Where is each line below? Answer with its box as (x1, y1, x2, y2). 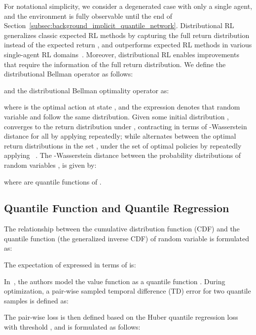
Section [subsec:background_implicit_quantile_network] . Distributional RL (4, 20, 234, 31)
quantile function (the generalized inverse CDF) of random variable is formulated (4, 233, 249, 243)
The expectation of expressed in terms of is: (4, 260, 136, 270)
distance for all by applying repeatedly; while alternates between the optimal (4, 131, 236, 141)
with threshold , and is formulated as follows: (4, 322, 141, 332)
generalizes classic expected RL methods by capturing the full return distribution (4, 30, 250, 40)
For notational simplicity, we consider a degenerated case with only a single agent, (4, 1, 253, 11)
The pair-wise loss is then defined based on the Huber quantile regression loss (4, 312, 238, 322)
